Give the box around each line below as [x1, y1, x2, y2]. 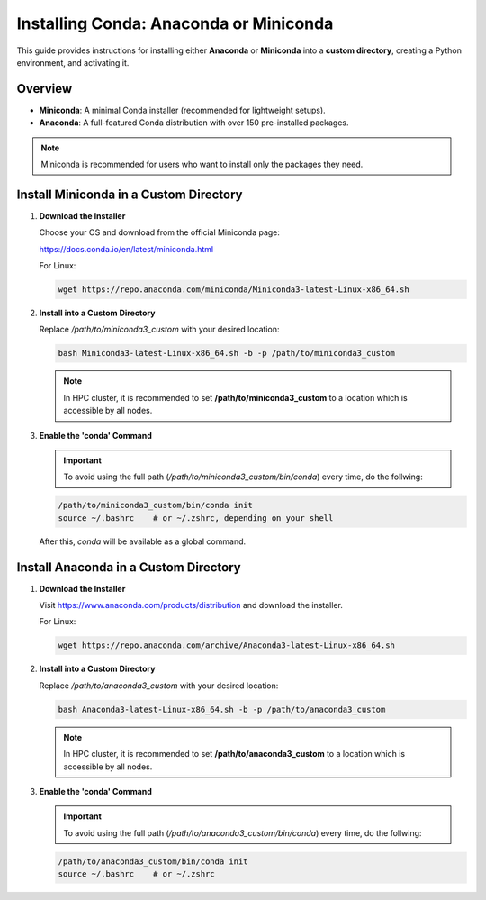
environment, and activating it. [16, 57, 130, 68]
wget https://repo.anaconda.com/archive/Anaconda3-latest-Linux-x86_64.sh [58, 641, 396, 650]
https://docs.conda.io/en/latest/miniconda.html [39, 243, 214, 254]
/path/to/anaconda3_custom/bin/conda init [58, 856, 248, 867]
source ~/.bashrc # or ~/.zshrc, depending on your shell [58, 513, 334, 523]
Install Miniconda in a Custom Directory [16, 186, 243, 202]
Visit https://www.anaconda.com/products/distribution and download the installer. [39, 600, 344, 611]
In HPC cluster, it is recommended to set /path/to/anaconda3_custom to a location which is [63, 749, 405, 759]
